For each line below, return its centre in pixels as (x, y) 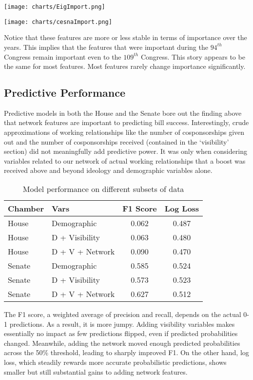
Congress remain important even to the (63, 56)
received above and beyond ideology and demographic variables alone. (108, 170)
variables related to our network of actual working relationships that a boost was (125, 160)
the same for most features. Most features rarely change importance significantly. (125, 66)
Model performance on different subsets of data (103, 189)
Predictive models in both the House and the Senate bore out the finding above (123, 113)
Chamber (26, 209)
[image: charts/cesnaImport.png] (58, 22)
